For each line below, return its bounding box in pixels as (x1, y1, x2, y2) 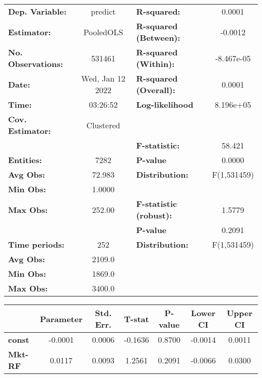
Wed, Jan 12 (81, 72, 125, 84)
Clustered (86, 119, 120, 131)
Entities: (8, 154, 42, 166)
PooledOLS (83, 26, 123, 38)
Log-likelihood (136, 99, 193, 110)
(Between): (136, 32, 180, 43)
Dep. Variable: (8, 6, 67, 17)
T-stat (124, 313, 149, 325)
